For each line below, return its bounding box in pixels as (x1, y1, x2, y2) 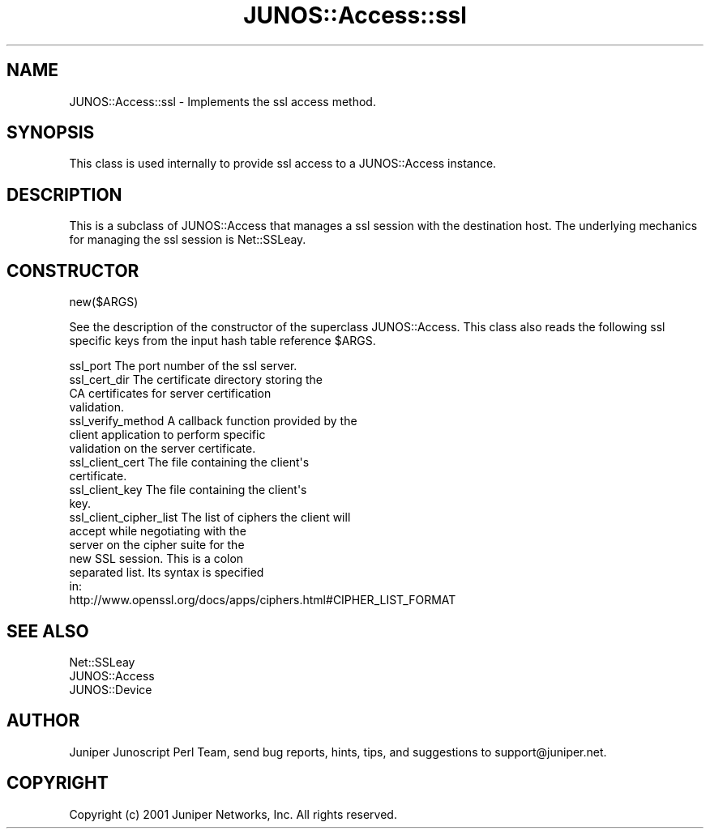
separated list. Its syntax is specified (69, 565, 264, 580)
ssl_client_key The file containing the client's (69, 483, 307, 497)
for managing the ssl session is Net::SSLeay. (69, 232, 306, 247)
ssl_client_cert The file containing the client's (69, 455, 310, 470)
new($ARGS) (69, 295, 139, 309)
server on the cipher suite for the (69, 538, 245, 552)
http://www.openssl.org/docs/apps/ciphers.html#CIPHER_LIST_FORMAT (69, 593, 456, 607)
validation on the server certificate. (69, 441, 256, 456)
